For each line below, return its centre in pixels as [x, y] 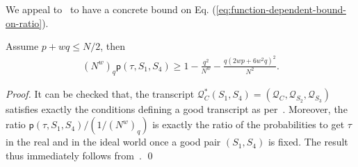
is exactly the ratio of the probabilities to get [249, 124]
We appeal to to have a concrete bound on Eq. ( [111, 9]
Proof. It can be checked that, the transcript [100, 94]
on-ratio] [24, 23]
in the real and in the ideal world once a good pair [113, 142]
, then [113, 46]
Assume [22, 46]
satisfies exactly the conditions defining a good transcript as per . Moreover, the [177, 109]
